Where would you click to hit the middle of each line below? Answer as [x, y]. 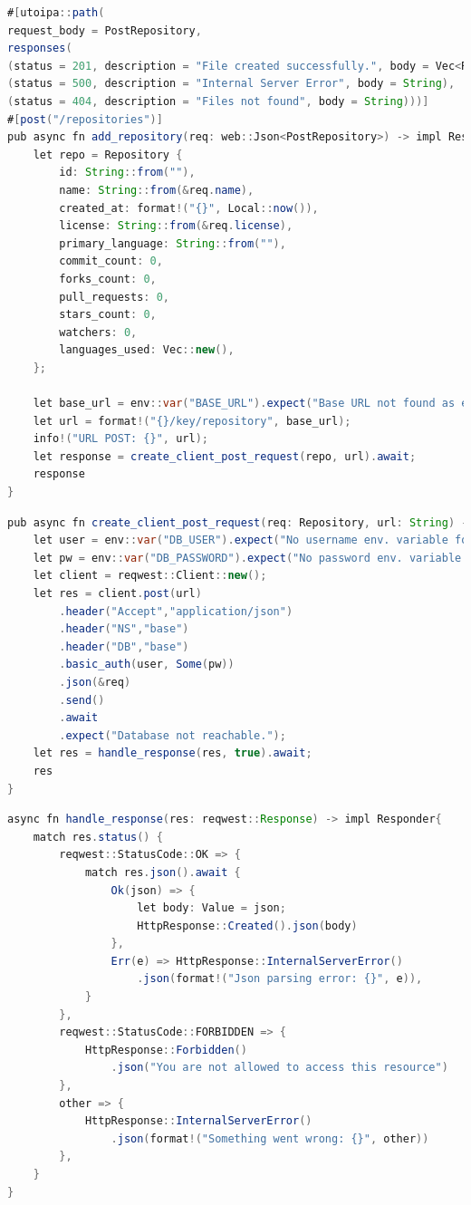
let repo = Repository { [108, 154]
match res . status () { [98, 837]
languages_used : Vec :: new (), [147, 350]
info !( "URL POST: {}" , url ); [120, 439]
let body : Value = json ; [211, 908]
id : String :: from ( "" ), [127, 173]
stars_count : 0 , [108, 315]
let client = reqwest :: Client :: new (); [150, 576]
